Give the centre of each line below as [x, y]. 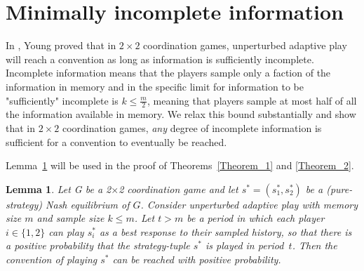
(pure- [339, 189]
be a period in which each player [256, 218]
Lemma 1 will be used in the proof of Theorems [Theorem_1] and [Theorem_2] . [180, 165]
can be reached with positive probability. [197, 259]
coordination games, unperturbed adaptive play [245, 45]
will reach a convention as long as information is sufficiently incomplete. [160, 59]
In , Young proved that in [61, 45]
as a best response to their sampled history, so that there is [225, 231]
